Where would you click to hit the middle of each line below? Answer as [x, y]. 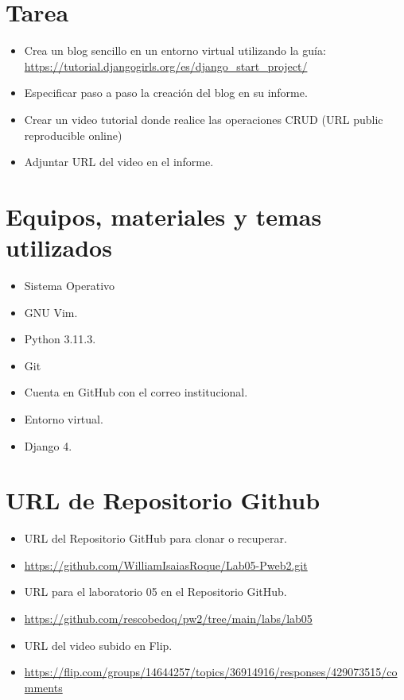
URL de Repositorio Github [163, 500]
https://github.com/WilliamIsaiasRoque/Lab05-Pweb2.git [166, 565]
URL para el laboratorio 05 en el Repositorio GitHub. [155, 592]
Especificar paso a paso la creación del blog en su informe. [166, 93]
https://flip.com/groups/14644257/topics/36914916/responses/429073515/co [211, 672]
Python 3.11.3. [60, 339]
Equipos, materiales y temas [164, 216]
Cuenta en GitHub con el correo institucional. [136, 392]
